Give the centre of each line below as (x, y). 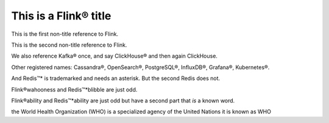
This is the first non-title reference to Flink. (65, 34)
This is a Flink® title (61, 16)
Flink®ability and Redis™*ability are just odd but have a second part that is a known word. (123, 101)
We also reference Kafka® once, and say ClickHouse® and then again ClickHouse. (114, 56)
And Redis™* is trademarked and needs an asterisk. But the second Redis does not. (116, 78)
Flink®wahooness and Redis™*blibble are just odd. (74, 89)
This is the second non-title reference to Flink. (69, 45)
